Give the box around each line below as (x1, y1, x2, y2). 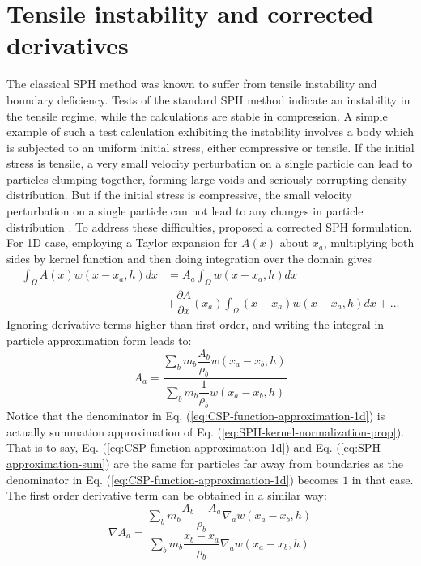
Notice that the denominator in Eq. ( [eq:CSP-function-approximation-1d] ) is (6, 407, 385, 424)
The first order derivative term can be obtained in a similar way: (6, 487, 327, 504)
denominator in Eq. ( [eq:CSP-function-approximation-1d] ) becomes (6, 470, 339, 487)
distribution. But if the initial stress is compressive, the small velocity (6, 186, 352, 203)
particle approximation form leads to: (6, 331, 192, 348)
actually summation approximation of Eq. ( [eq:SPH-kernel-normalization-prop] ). (6, 423, 405, 440)
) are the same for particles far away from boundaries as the (105, 454, 403, 471)
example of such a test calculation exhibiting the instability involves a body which (6, 123, 415, 140)
